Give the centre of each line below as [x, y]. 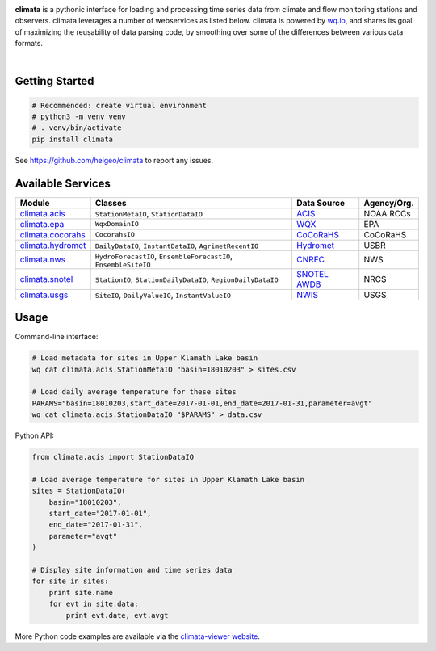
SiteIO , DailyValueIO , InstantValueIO [163, 295]
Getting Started [55, 81]
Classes [111, 203]
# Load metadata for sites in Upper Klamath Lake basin [145, 358]
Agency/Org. [389, 203]
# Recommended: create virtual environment [119, 105]
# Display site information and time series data [132, 570]
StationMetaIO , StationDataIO [149, 213]
